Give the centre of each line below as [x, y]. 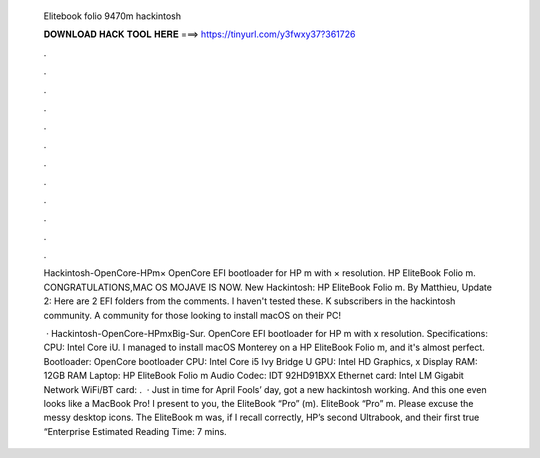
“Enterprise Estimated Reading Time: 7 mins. [135, 431]
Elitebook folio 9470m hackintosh [112, 16]
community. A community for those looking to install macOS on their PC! [192, 315]
